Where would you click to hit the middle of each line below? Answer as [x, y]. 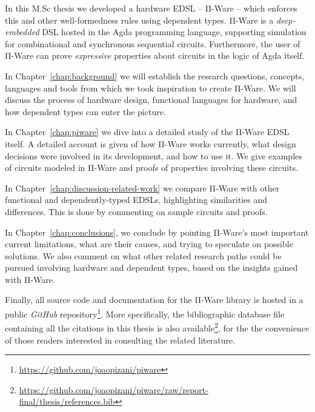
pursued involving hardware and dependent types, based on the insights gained [151, 267]
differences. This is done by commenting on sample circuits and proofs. [136, 211]
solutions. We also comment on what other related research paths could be [143, 255]
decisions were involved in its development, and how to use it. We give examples [154, 155]
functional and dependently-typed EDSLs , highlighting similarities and [136, 200]
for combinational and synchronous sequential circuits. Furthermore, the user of [153, 43]
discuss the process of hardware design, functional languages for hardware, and [151, 100]
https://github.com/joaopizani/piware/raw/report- [114, 389]
